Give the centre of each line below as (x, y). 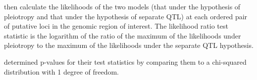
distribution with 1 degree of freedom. (61, 71)
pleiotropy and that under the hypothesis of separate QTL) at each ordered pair (126, 16)
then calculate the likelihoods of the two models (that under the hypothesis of (122, 6)
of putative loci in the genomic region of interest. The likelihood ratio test (116, 26)
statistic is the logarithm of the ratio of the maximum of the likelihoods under (123, 35)
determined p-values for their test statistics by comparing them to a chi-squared (125, 61)
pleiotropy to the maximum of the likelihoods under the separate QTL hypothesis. (129, 45)
